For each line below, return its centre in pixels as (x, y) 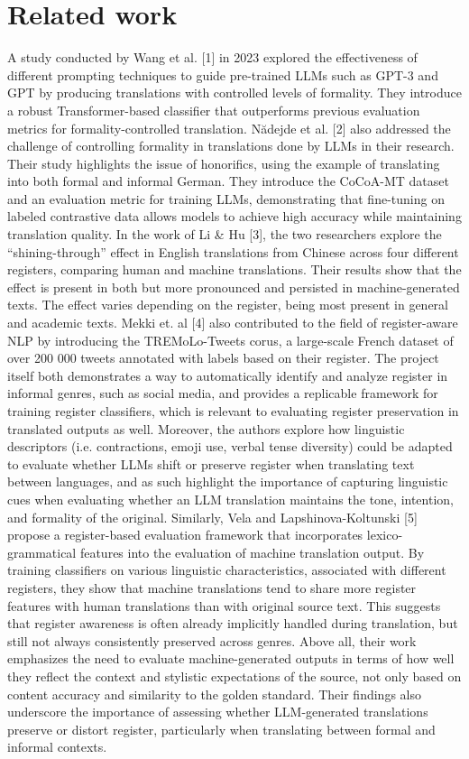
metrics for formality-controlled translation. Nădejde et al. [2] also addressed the (229, 128)
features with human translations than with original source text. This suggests (224, 605)
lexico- (385, 535)
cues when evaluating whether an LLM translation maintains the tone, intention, (230, 499)
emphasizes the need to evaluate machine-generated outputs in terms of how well (231, 658)
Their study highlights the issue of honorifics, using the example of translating (224, 163)
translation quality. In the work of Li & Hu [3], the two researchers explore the (225, 234)
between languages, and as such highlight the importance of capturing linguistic (228, 481)
